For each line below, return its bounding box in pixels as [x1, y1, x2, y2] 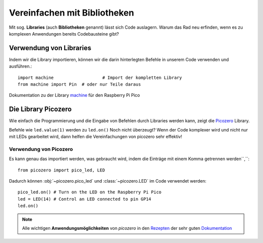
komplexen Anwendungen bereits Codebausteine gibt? [9, 31, 119, 37]
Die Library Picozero [9, 105, 72, 113]
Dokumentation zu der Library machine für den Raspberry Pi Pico [9, 93, 140, 98]
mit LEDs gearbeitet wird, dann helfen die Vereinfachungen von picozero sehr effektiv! [9, 134, 183, 140]
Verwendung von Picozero [9, 146, 73, 152]
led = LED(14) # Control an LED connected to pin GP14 [18, 196, 151, 202]
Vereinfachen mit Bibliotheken [9, 7, 134, 18]
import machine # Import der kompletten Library [18, 75, 182, 80]
